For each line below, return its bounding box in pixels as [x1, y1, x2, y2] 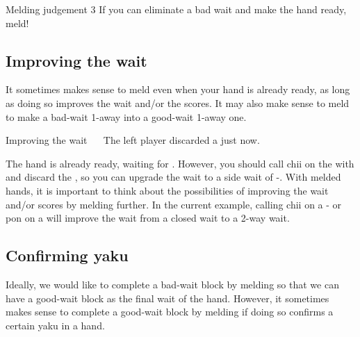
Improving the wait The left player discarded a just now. [6, 133, 260, 147]
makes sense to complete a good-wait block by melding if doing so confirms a [6, 304, 334, 319]
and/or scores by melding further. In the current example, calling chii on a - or [6, 197, 342, 211]
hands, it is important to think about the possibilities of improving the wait [6, 183, 329, 197]
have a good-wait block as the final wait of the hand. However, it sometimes [6, 290, 329, 305]
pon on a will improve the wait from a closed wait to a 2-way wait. [6, 211, 290, 225]
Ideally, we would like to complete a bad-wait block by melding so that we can [6, 277, 339, 291]
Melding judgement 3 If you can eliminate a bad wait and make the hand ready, [6, 2, 347, 16]
